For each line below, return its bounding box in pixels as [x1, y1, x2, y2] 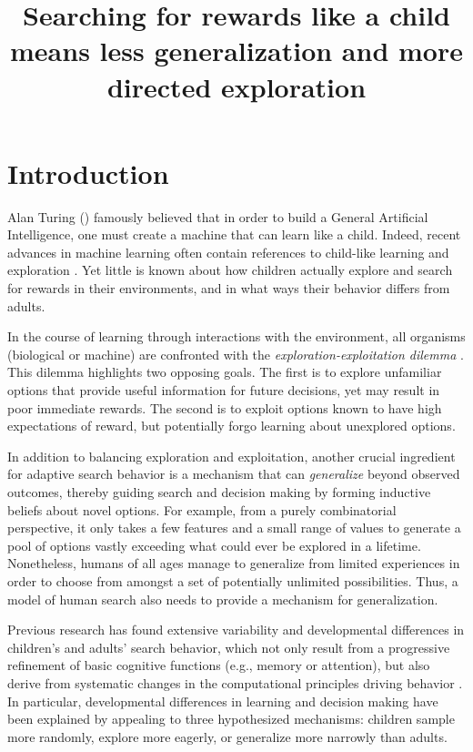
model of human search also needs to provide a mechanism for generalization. [7, 589, 438, 608]
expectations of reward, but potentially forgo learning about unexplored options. [7, 416, 456, 435]
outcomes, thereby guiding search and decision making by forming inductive [7, 483, 431, 501]
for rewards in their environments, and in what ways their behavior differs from [7, 279, 450, 298]
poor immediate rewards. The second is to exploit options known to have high [7, 398, 442, 417]
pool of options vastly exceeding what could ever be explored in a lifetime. [7, 535, 421, 554]
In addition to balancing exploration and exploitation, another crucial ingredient [7, 446, 456, 465]
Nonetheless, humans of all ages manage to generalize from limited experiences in [7, 554, 460, 573]
